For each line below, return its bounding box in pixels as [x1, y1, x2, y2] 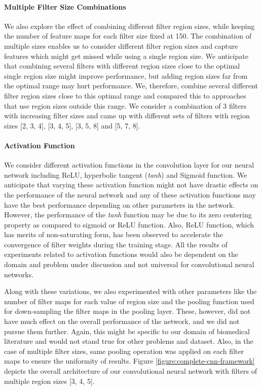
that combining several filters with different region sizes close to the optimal [4, 60, 240, 71]
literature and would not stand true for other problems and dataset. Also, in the [4, 336, 253, 346]
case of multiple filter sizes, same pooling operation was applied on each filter [4, 345, 244, 356]
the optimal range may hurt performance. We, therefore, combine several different [4, 80, 258, 91]
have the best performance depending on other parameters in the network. [4, 199, 235, 210]
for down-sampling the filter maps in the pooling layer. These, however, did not [4, 306, 251, 316]
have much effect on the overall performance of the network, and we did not [4, 316, 240, 327]
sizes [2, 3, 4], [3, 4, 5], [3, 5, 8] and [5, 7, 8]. [4, 120, 140, 131]
